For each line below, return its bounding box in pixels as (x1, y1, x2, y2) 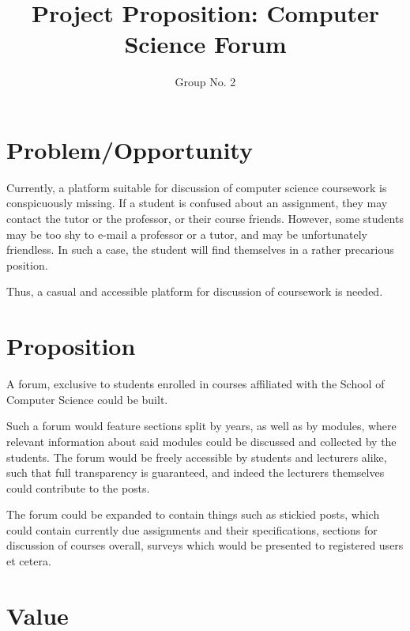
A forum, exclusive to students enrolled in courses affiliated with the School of (6, 376, 385, 392)
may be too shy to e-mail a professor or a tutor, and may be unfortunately (6, 225, 367, 242)
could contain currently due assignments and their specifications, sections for (6, 521, 378, 538)
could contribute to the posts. (6, 479, 150, 496)
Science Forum (124, 28, 287, 60)
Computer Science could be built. (6, 391, 168, 407)
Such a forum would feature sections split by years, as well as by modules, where (6, 418, 397, 434)
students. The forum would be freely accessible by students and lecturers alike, (6, 448, 387, 465)
